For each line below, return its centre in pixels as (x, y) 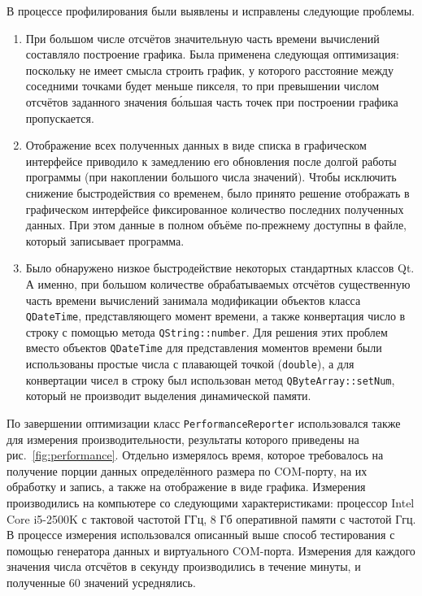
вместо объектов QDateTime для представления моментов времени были (204, 348)
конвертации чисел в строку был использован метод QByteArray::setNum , (210, 379)
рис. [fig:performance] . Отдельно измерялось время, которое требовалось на (195, 455)
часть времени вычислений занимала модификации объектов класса (193, 300)
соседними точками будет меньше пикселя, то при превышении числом (202, 86)
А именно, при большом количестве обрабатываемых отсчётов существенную (218, 283)
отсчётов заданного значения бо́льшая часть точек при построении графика (212, 101)
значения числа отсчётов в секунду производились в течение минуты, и (184, 566)
